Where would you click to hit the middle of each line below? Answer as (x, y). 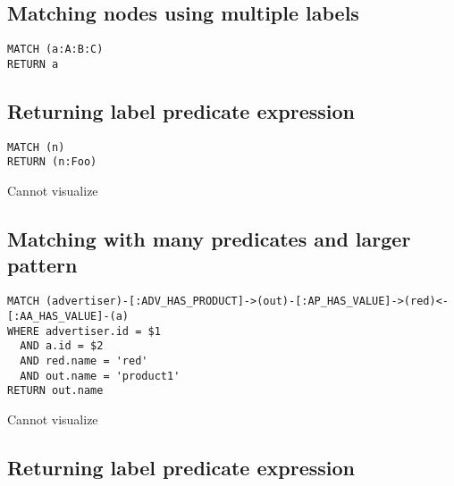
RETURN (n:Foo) (52, 162)
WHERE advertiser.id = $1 (84, 331)
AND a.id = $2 (62, 346)
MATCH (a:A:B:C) (55, 50)
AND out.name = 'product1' (100, 376)
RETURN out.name (55, 391)
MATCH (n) (36, 147)
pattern (42, 265)
